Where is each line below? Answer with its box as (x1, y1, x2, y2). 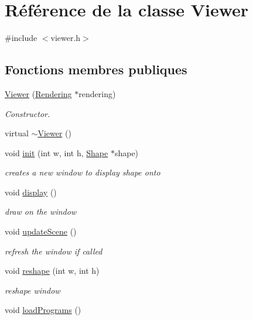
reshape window (5, 284, 60, 296)
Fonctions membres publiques (5, 60, 187, 78)
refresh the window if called (5, 245, 102, 257)
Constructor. (5, 107, 50, 119)
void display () (5, 185, 57, 198)
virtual (5, 127, 29, 139)
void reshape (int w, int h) (5, 264, 100, 277)
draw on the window (5, 205, 77, 218)
